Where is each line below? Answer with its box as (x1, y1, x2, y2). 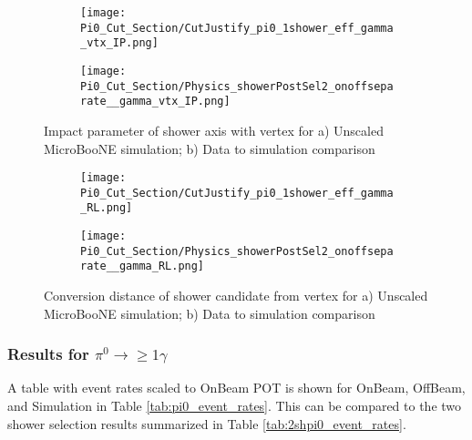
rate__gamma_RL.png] (80, 260, 205, 273)
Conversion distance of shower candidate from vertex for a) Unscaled (44, 286, 428, 305)
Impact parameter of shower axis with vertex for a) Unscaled (44, 120, 384, 139)
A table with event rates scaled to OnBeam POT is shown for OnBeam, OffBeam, (7, 378, 466, 397)
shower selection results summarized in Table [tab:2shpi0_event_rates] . (7, 414, 406, 433)
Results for (7, 343, 89, 365)
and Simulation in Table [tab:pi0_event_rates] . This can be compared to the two (7, 396, 462, 415)
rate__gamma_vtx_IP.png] (80, 95, 231, 108)
